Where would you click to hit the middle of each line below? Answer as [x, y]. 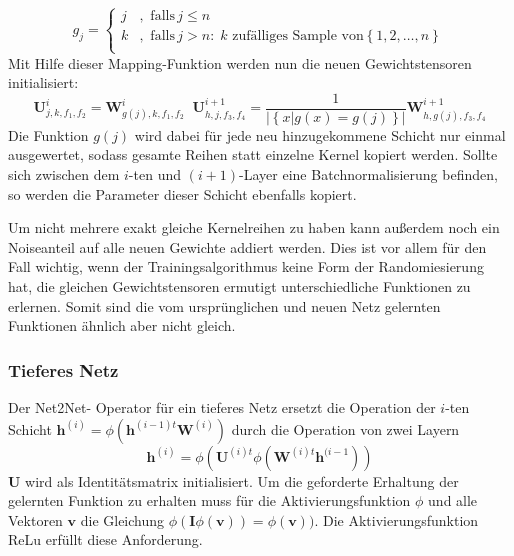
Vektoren [35, 519]
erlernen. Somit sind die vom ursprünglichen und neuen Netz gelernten [224, 305]
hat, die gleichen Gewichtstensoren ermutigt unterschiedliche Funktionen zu [239, 286]
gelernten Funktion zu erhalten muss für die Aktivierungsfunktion [209, 500]
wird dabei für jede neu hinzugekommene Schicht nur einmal [320, 134]
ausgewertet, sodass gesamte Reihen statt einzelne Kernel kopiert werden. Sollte [253, 154]
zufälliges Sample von [298, 36]
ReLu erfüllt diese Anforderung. [105, 539]
